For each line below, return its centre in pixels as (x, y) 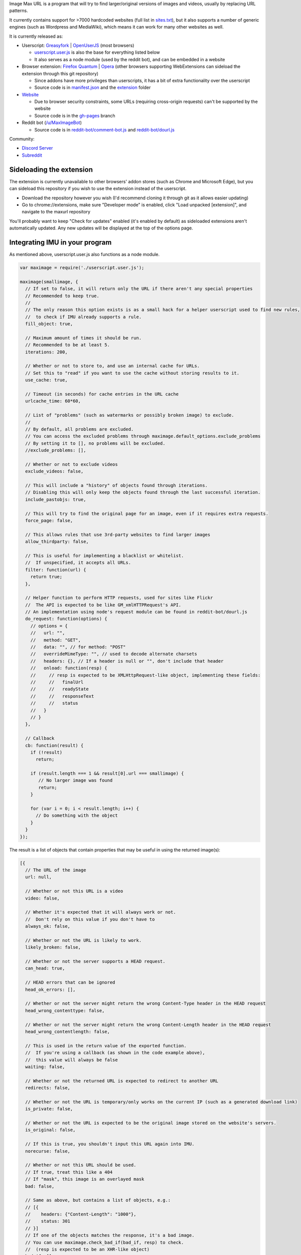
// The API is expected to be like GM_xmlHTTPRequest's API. (103, 605)
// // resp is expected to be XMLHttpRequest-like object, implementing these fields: (145, 675)
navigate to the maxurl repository (56, 212)
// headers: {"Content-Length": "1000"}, (81, 1214)
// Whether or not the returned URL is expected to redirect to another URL (122, 1081)
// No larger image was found (76, 780)
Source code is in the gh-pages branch (75, 115)
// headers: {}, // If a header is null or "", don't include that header (127, 661)
